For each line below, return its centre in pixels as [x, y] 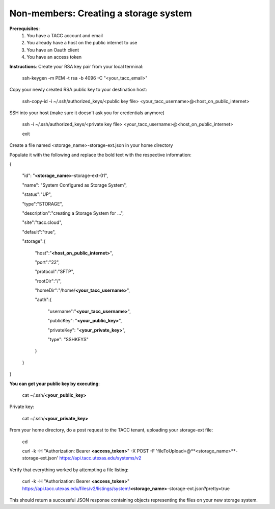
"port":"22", [47, 262]
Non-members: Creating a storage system [101, 13]
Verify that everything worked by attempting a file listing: [69, 470]
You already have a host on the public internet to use [82, 43]
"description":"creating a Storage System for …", [73, 213]
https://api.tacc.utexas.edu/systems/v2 [100, 458]
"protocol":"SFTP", [54, 272]
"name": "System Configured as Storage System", [75, 185]
